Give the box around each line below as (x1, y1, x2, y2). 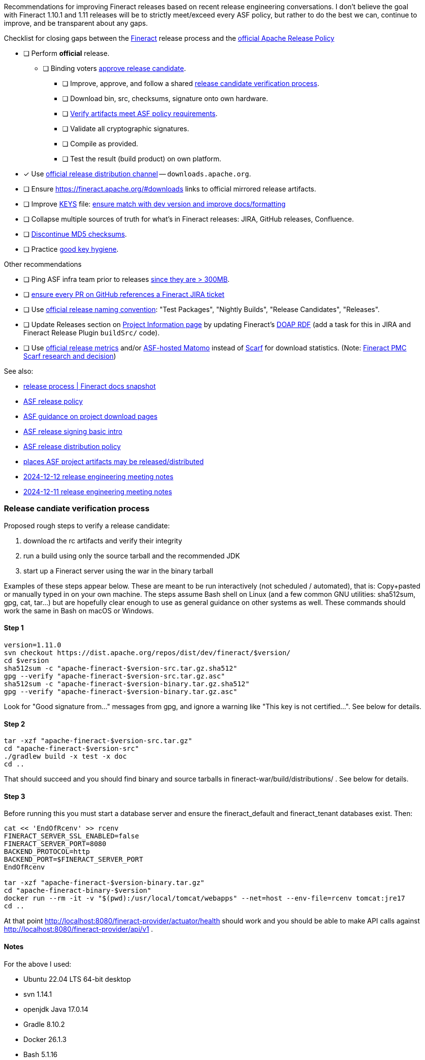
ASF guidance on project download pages (23, 412, 158, 420)
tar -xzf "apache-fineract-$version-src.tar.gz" (4, 737, 192, 745)
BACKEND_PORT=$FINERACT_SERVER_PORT (4, 855, 143, 864)
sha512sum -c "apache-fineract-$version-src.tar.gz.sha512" (4, 664, 238, 672)
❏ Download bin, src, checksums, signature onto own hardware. (62, 94, 268, 103)
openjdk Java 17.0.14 (23, 1005, 88, 1013)
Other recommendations (4, 260, 82, 268)
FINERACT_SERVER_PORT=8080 (4, 840, 106, 848)
